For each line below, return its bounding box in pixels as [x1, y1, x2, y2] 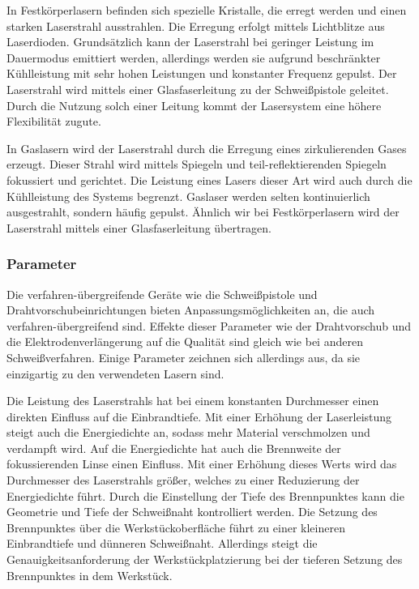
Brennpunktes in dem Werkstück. [6, 566, 173, 583]
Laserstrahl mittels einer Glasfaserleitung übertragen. [6, 219, 271, 236]
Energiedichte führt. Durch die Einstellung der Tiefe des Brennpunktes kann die [6, 487, 404, 504]
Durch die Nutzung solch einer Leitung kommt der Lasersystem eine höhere [6, 96, 382, 113]
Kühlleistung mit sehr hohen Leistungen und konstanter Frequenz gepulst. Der [6, 65, 397, 82]
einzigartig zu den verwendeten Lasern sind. [6, 365, 224, 382]
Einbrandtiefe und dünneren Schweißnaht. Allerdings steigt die [6, 535, 318, 552]
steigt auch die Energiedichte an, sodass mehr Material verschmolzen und [6, 424, 370, 441]
